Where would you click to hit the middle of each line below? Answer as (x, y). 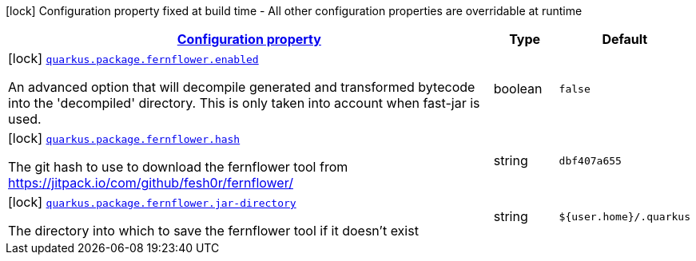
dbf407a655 (590, 160)
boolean (518, 89)
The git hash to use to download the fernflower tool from (178, 167)
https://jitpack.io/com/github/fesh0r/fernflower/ (151, 183)
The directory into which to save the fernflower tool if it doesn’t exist (213, 231)
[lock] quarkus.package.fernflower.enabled (133, 58)
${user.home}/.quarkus (624, 216)
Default (625, 39)
